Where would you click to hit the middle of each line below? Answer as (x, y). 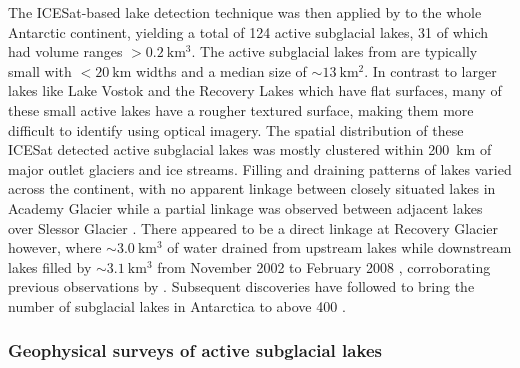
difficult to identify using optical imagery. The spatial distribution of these (236, 129)
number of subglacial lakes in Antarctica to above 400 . (177, 305)
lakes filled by (50, 266)
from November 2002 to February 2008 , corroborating (324, 266)
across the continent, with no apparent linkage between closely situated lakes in (252, 188)
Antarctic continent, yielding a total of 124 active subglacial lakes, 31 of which (248, 31)
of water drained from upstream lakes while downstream (339, 247)
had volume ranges (65, 51)
